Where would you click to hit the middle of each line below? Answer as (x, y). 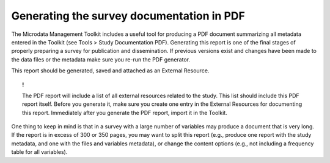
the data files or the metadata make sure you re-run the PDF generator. (101, 59)
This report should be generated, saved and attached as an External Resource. (110, 71)
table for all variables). (39, 152)
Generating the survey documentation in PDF (128, 16)
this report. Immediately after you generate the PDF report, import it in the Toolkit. (125, 113)
